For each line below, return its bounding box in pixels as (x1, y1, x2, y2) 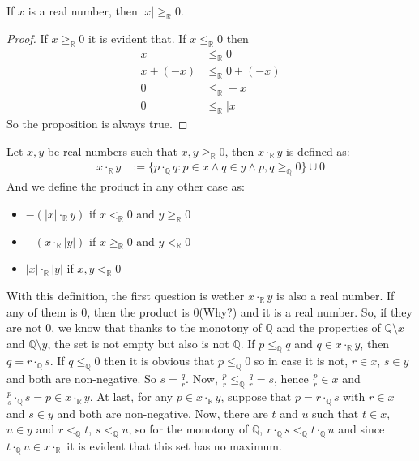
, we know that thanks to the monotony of (51, 319, 262, 336)
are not (6, 319, 42, 336)
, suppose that (220, 388, 292, 405)
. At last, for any (89, 388, 173, 405)
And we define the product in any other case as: (6, 178, 245, 195)
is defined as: (286, 142, 350, 159)
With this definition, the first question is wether (6, 287, 245, 304)
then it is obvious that (104, 352, 215, 369)
